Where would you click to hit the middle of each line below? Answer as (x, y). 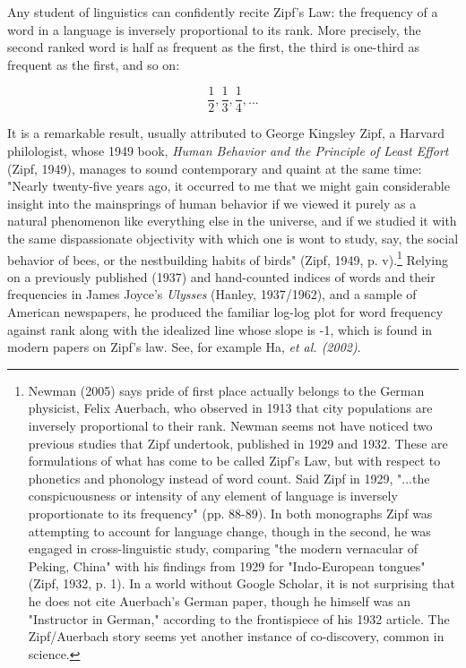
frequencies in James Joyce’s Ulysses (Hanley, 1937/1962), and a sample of (212, 294)
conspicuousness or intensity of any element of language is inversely (213, 496)
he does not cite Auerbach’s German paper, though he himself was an (220, 600)
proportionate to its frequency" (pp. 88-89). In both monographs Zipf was (230, 513)
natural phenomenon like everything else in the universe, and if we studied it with (232, 221)
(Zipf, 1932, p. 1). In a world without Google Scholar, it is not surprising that (242, 583)
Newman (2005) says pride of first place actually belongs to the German (226, 390)
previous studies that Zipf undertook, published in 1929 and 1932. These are (238, 443)
